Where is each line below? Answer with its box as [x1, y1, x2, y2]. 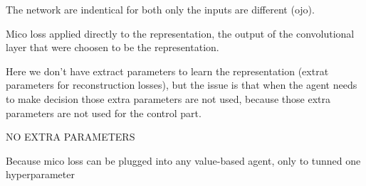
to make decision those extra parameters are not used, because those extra [6, 91, 330, 106]
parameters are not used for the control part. [6, 105, 202, 120]
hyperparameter [6, 167, 75, 182]
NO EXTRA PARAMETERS [6, 129, 135, 144]
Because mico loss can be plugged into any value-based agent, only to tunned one [6, 153, 361, 168]
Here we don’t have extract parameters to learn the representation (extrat [6, 63, 329, 78]
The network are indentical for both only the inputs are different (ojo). [6, 2, 315, 16]
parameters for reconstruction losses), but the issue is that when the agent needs [6, 77, 357, 92]
